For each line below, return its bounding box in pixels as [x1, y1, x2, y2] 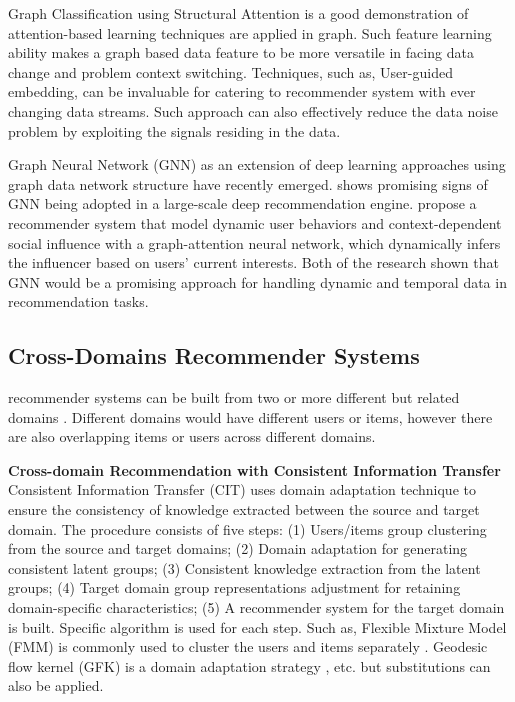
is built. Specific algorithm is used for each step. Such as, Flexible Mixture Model [8, 616, 507, 637]
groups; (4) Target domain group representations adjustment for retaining [8, 577, 461, 598]
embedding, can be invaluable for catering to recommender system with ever [8, 81, 476, 102]
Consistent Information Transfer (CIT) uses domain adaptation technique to [8, 479, 476, 500]
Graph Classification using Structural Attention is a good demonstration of [8, 3, 469, 23]
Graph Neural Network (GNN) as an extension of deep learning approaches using [8, 154, 506, 175]
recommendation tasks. [8, 291, 149, 312]
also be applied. [8, 675, 104, 696]
